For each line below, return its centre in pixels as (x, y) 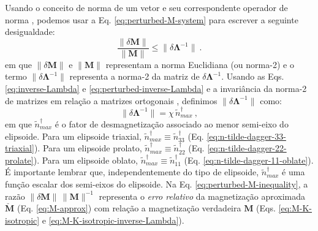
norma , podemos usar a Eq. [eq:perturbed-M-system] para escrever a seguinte (152, 19)
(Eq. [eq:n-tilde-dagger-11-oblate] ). (249, 160)
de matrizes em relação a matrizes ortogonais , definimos (111, 100)
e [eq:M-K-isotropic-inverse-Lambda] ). (113, 220)
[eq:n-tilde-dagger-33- (246, 136)
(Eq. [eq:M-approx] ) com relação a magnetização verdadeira (129, 208)
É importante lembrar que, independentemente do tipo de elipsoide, (132, 172)
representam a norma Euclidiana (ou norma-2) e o (200, 64)
